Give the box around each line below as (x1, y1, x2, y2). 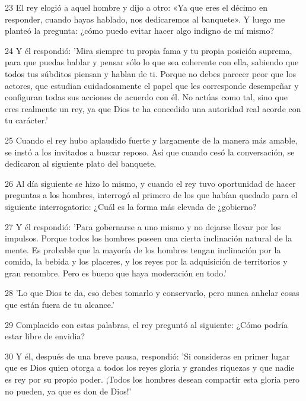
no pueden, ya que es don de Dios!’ (5, 384, 132, 397)
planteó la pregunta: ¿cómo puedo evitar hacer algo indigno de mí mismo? (5, 24, 275, 37)
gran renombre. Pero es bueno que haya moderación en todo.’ (5, 266, 227, 279)
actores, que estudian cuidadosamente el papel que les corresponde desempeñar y (5, 79, 299, 91)
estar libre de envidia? (5, 330, 85, 342)
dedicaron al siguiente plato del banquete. (5, 157, 157, 170)
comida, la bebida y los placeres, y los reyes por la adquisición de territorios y (5, 255, 288, 268)
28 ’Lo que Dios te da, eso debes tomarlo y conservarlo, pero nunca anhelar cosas (5, 287, 299, 299)
